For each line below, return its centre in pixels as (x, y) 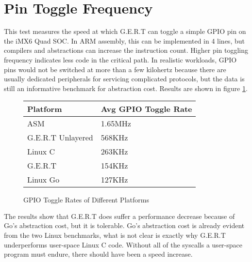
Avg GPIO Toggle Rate (146, 109)
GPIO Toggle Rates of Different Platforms (86, 200)
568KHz (114, 138)
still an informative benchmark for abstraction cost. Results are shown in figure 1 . (126, 88)
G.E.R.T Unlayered (60, 138)
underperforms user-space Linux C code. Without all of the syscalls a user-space (123, 244)
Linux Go (43, 180)
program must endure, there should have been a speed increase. (98, 254)
